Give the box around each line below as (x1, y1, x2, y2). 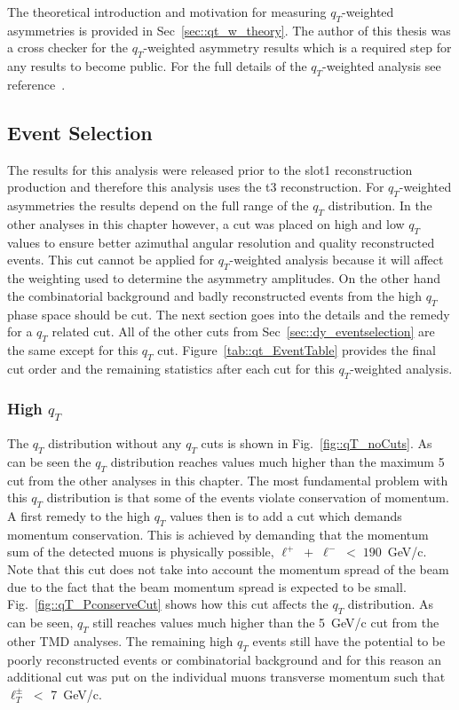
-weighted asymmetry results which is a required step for (143, 38, 452, 57)
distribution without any (48, 434, 182, 453)
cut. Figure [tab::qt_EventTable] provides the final (157, 340, 436, 359)
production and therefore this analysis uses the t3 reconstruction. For (7, 177, 384, 196)
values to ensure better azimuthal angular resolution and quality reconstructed (7, 233, 435, 251)
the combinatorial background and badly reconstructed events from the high (7, 286, 423, 304)
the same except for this (7, 340, 138, 359)
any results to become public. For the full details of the (7, 57, 307, 75)
